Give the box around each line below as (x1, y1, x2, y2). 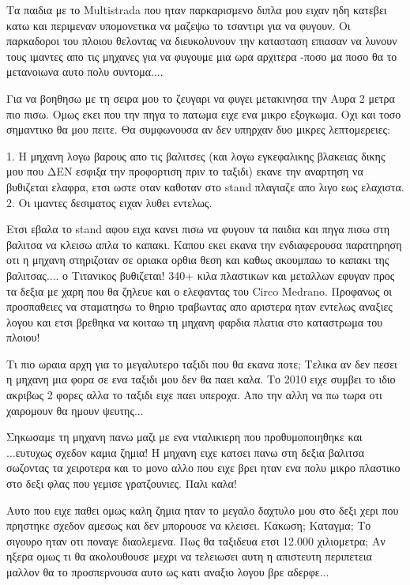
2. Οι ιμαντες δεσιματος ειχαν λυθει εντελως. (6, 194, 213, 210)
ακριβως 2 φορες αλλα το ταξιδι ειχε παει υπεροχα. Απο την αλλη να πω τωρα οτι (6, 387, 382, 403)
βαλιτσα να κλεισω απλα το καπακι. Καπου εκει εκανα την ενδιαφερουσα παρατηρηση (6, 236, 402, 252)
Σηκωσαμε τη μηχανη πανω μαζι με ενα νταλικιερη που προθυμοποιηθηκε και (6, 428, 363, 445)
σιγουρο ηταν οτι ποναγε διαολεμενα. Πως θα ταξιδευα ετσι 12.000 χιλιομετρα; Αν (6, 532, 386, 549)
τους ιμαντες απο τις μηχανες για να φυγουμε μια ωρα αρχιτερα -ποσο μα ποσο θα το (6, 47, 397, 64)
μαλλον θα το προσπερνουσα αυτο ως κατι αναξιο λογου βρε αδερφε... (6, 564, 329, 579)
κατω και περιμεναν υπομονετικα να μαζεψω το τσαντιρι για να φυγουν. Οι (6, 17, 351, 33)
